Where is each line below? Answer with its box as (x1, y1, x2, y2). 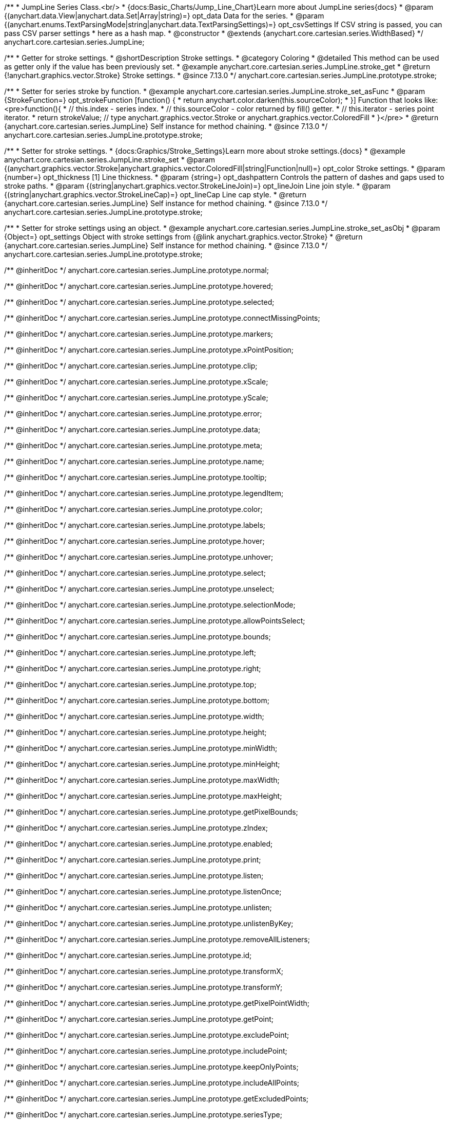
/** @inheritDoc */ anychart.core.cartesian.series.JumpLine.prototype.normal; (4, 266, 269, 274)
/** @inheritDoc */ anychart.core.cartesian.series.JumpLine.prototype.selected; (4, 298, 275, 306)
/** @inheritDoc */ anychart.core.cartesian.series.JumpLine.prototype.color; (4, 505, 263, 513)
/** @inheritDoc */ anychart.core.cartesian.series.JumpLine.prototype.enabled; (4, 839, 273, 848)
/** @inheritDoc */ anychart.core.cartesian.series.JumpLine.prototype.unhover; (4, 553, 274, 561)
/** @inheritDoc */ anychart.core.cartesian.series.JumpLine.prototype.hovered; (4, 282, 274, 290)
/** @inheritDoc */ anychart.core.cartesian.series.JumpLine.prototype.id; (4, 951, 252, 960)
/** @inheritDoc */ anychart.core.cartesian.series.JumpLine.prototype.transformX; (4, 967, 284, 976)
